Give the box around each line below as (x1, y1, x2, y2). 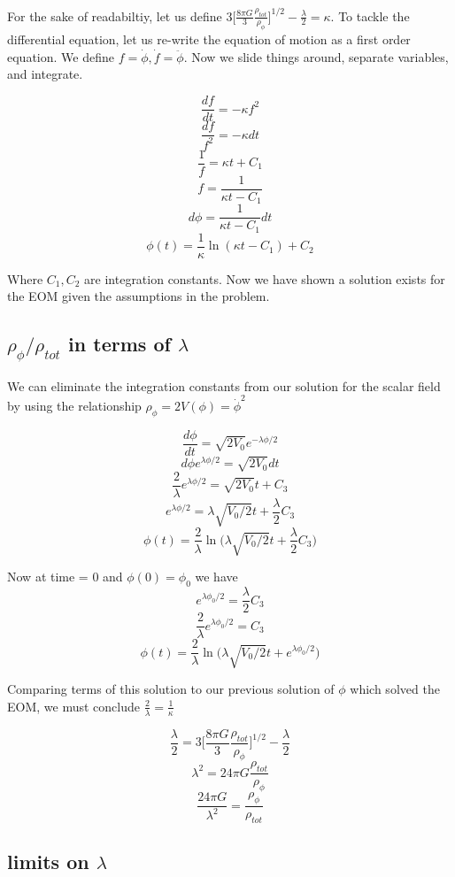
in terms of (68, 330, 171, 358)
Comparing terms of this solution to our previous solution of (7, 680, 335, 698)
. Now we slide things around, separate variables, (183, 47, 449, 65)
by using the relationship (7, 396, 142, 415)
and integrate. (7, 65, 83, 83)
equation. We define (7, 47, 114, 65)
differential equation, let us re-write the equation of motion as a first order (7, 30, 411, 49)
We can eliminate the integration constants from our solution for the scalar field (7, 376, 441, 395)
